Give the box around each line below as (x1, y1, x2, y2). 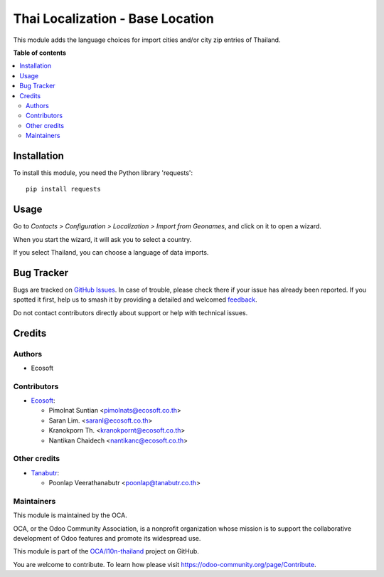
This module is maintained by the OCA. (13, 511, 127, 519)
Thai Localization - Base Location (13, 11, 215, 26)
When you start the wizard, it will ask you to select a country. (13, 235, 192, 243)
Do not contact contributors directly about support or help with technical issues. (13, 308, 248, 317)
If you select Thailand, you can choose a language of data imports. (13, 248, 209, 257)
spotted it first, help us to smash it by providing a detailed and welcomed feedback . (13, 295, 257, 304)
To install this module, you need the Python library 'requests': (13, 168, 193, 177)
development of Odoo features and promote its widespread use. (13, 534, 201, 543)
